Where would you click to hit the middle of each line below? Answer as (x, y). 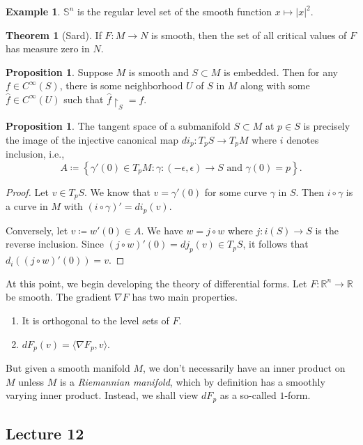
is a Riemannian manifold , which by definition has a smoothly (192, 381)
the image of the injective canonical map (92, 139)
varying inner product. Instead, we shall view (102, 395)
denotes (303, 139)
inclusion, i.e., (35, 154)
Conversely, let (37, 230)
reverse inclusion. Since (55, 244)
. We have (162, 230)
